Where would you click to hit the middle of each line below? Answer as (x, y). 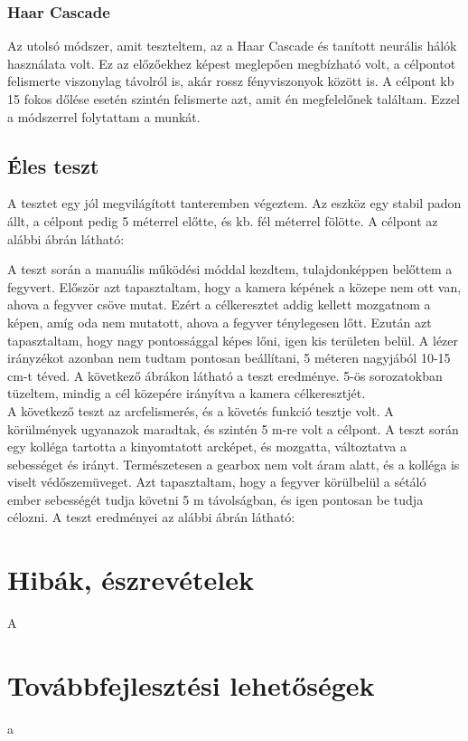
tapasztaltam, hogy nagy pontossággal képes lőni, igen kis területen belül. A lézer (233, 340)
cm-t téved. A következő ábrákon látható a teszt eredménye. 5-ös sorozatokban (225, 375)
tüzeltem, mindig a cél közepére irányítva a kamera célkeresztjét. (187, 393)
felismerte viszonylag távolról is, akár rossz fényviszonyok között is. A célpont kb (231, 81)
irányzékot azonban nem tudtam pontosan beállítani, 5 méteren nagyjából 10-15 (229, 358)
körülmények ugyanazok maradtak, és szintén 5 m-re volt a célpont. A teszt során (233, 428)
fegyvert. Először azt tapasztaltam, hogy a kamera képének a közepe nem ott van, (234, 286)
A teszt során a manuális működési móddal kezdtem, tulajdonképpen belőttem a (230, 269)
